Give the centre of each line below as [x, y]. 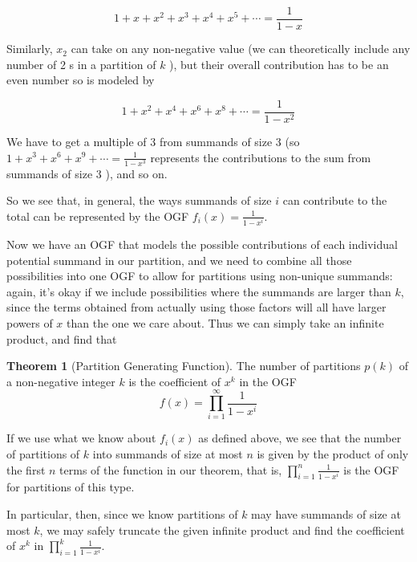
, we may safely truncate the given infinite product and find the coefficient [222, 529]
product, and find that [62, 338]
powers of [30, 322]
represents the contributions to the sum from [261, 157]
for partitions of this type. [71, 487]
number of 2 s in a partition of [81, 64]
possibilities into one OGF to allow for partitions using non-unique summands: [200, 276]
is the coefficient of [175, 381]
